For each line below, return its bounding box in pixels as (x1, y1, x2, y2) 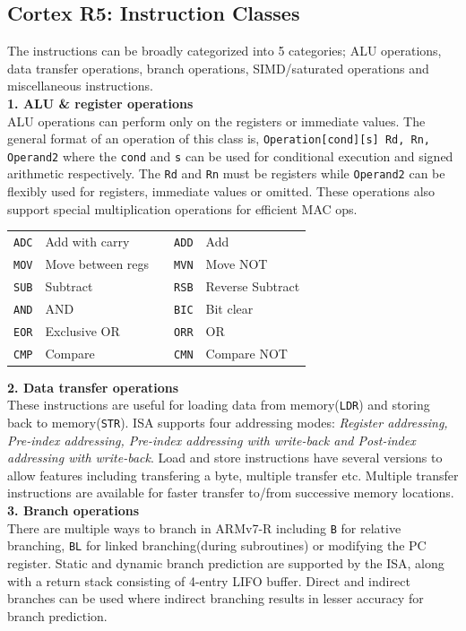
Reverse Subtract (205, 276, 300, 295)
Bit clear (205, 298, 254, 317)
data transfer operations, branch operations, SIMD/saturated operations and (7, 58, 429, 77)
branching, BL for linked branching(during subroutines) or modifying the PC (7, 536, 427, 555)
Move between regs (45, 255, 150, 273)
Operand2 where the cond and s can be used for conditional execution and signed (7, 146, 453, 165)
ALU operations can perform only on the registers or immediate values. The (7, 111, 426, 130)
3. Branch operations (7, 501, 140, 520)
